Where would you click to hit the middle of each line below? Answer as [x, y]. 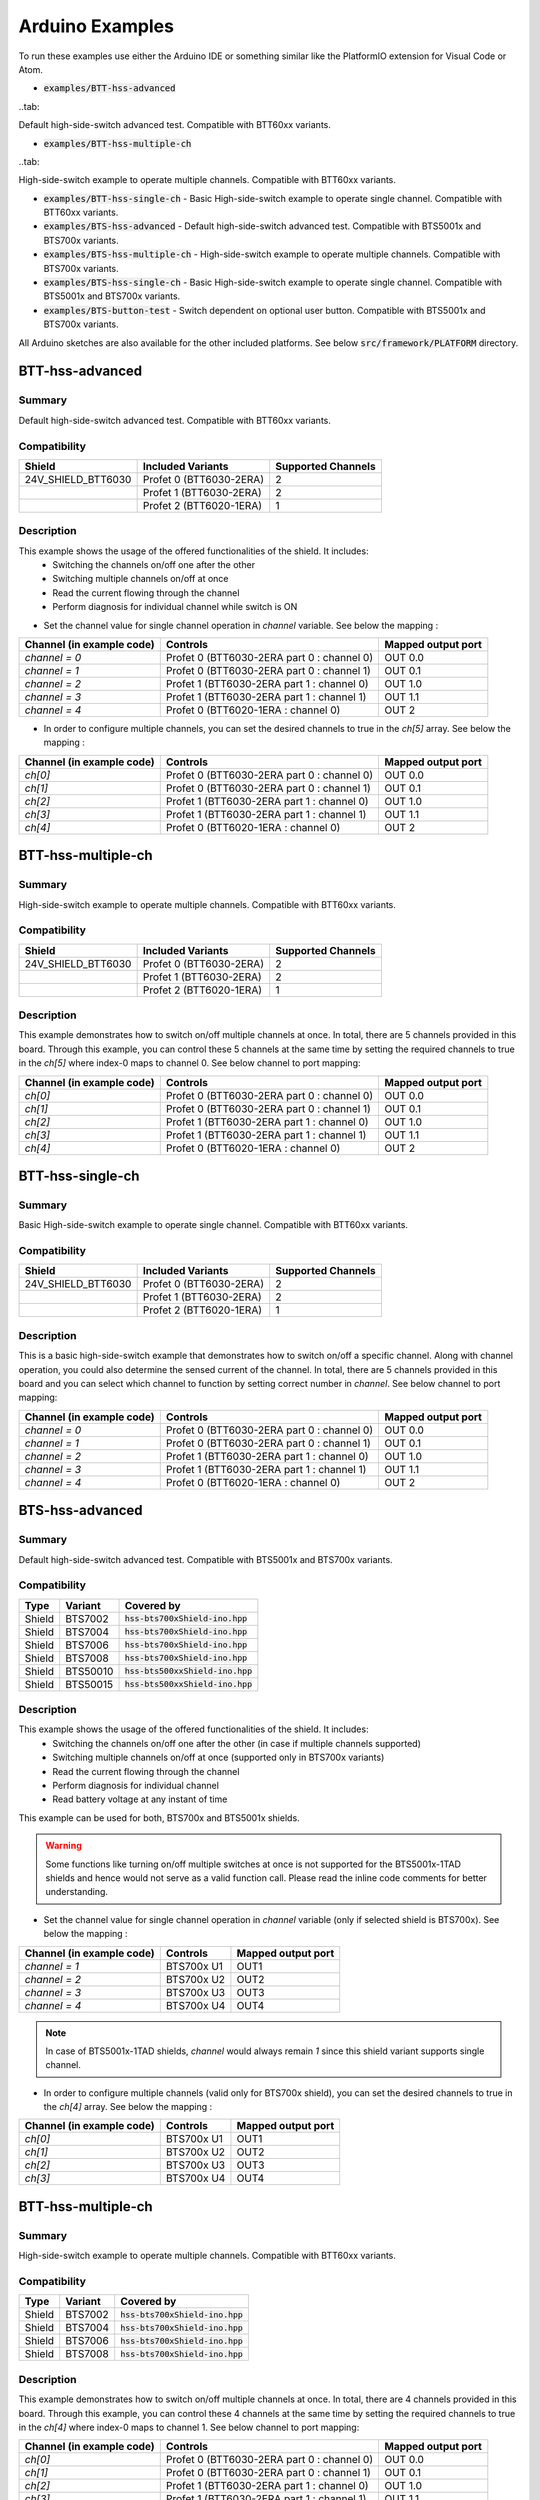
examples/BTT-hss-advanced [109, 88]
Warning [63, 1846]
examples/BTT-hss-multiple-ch [117, 143]
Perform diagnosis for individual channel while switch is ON [175, 607]
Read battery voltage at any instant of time [140, 1799]
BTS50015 [89, 1684]
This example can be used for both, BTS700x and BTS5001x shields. [159, 1817]
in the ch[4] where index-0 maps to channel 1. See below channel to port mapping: [189, 2427]
